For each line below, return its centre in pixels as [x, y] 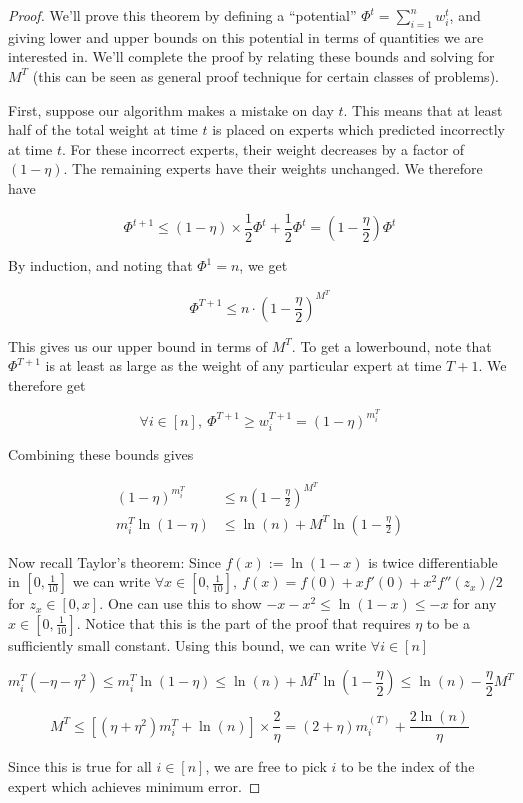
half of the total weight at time [103, 129]
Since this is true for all [80, 766]
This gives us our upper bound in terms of [138, 345]
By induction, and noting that [100, 265]
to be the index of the [407, 766]
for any [475, 603]
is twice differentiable [433, 561]
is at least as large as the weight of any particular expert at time [243, 365]
